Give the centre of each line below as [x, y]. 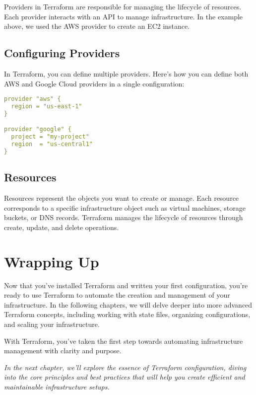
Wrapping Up [52, 261]
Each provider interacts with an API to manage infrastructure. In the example [124, 16]
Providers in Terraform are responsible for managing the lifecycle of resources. [123, 6]
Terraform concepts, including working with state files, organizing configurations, [127, 314]
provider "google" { [38, 129]
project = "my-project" [50, 137]
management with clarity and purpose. [63, 351]
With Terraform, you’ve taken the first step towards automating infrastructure [124, 341]
